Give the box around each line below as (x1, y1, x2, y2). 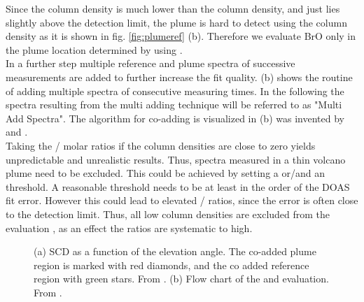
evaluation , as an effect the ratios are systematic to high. (6, 220, 253, 235)
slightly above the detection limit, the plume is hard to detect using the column (6, 15, 347, 29)
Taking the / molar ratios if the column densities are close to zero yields (6, 138, 316, 152)
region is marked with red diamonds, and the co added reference (34, 257, 309, 272)
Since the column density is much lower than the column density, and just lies (6, 1, 340, 15)
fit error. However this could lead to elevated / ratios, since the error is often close (6, 193, 358, 208)
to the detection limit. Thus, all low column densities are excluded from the (6, 206, 330, 221)
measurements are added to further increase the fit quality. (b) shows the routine (6, 69, 353, 84)
